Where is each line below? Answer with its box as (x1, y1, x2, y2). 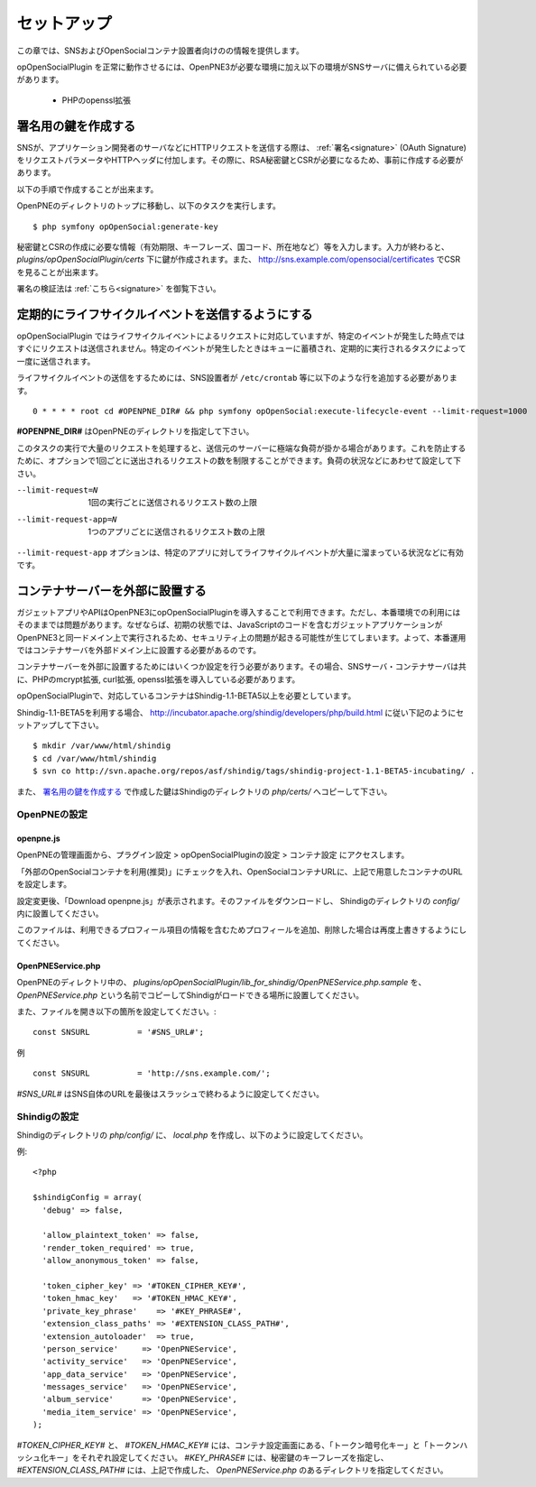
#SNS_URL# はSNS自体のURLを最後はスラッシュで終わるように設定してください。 (16, 1088, 325, 1099)
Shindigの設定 (16, 1111, 79, 1123)
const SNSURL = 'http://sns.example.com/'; (32, 1068, 271, 1078)
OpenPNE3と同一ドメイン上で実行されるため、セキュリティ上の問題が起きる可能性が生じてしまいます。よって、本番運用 (16, 632, 467, 642)
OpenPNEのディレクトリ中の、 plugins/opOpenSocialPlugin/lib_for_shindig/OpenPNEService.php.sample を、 (16, 977, 427, 988)
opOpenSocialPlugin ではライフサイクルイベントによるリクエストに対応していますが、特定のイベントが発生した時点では (16, 330, 465, 342)
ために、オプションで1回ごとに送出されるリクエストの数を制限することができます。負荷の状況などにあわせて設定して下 (16, 456, 462, 466)
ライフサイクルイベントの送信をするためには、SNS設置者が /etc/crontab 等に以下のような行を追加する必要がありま (16, 373, 457, 383)
